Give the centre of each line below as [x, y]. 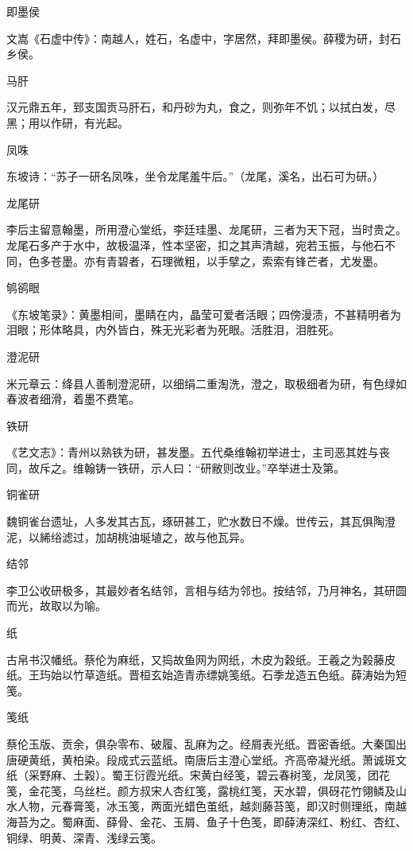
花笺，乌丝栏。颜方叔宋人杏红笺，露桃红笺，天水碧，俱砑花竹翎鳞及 [217, 790]
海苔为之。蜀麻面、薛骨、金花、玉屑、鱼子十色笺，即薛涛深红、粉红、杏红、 [206, 821]
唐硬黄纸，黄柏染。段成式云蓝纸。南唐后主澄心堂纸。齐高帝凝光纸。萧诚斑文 [206, 759]
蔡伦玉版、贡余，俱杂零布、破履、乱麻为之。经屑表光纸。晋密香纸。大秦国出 [206, 744]
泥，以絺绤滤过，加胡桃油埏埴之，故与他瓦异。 [129, 536]
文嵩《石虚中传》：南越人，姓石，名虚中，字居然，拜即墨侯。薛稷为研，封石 [204, 38]
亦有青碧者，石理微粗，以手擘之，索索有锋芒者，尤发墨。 [234, 260]
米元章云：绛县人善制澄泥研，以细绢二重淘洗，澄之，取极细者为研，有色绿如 [206, 383]
